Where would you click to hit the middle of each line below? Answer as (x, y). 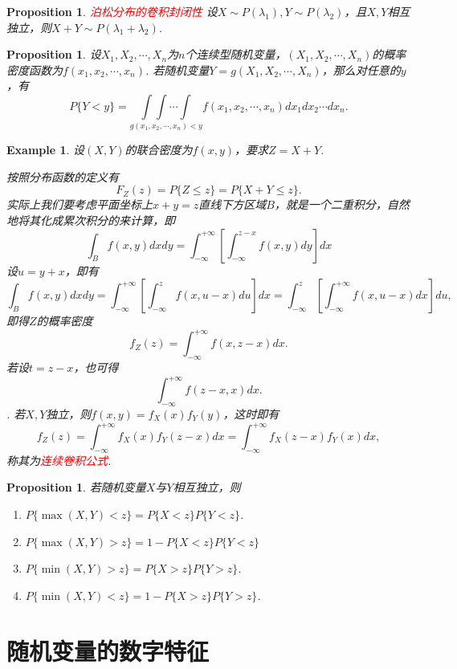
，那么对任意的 (361, 69)
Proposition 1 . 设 (54, 54)
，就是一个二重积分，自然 (342, 204)
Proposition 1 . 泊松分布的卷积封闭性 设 (112, 11)
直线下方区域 (233, 204)
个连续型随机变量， (236, 54)
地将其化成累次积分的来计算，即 (91, 220)
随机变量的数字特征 (108, 650)
